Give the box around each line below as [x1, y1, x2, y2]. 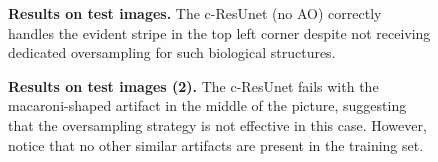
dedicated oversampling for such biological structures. [8, 42, 336, 63]
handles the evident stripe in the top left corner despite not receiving [8, 22, 431, 43]
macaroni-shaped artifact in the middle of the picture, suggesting [8, 95, 407, 116]
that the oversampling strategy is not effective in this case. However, [8, 114, 427, 135]
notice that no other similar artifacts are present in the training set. [8, 134, 424, 155]
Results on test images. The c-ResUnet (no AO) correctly [8, 3, 382, 23]
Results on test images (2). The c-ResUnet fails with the [8, 75, 379, 96]
